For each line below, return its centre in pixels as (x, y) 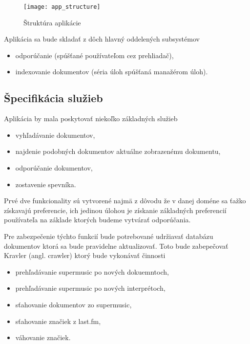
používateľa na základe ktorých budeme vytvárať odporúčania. (97, 220)
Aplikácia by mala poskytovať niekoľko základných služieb (91, 118)
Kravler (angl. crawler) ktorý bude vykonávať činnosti (85, 255)
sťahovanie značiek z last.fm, (58, 321)
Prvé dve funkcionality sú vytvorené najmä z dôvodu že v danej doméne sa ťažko (125, 201)
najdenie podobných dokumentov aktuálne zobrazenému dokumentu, (118, 151)
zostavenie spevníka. (46, 184)
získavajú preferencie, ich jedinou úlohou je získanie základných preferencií (115, 210)
